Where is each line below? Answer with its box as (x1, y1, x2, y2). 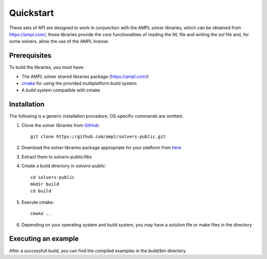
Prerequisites (9, 51, 51, 60)
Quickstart (9, 7, 54, 18)
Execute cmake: (21, 199, 54, 205)
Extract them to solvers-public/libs (21, 154, 92, 160)
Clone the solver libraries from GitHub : (21, 122, 100, 128)
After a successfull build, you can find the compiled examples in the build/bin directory (9, 248, 186, 254)
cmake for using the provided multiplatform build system (21, 81, 137, 86)
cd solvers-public (30, 174, 75, 180)
